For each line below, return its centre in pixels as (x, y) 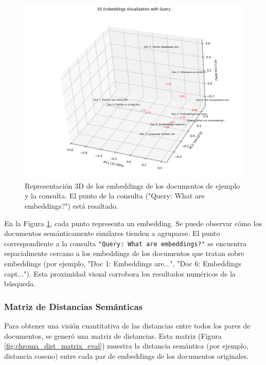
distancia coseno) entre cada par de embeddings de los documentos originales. (127, 355)
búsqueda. (20, 284)
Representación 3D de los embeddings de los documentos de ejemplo (132, 185)
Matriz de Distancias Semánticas (73, 306)
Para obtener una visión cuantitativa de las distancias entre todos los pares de (127, 325)
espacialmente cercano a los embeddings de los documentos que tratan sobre (124, 253)
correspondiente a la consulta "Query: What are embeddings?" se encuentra (126, 243)
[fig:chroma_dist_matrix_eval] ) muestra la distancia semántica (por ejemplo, (126, 346)
